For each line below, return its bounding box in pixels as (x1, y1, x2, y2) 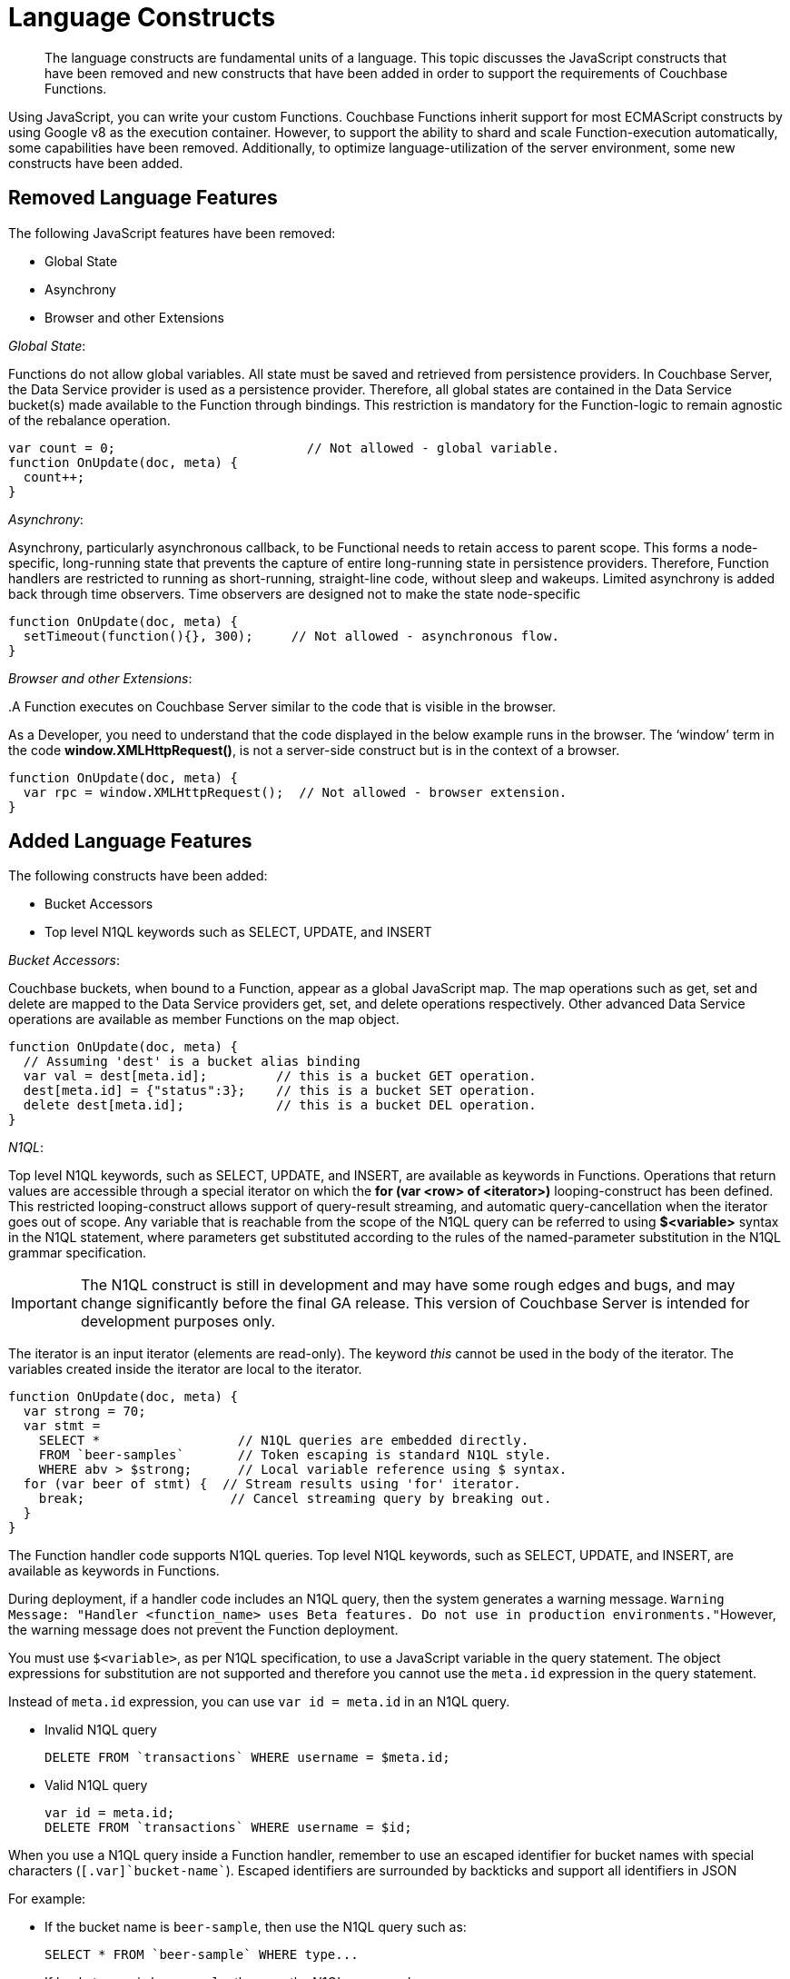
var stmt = (23, 1418, 101, 1434)
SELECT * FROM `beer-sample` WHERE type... (44, 1947, 359, 1963)
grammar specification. (8, 1245, 147, 1261)
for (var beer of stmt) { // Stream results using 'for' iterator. (23, 1477, 521, 1492)
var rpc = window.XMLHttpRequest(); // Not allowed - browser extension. (23, 784, 568, 800)
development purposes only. (80, 1312, 276, 1331)
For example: (8, 1891, 86, 1907)
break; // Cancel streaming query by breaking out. (38, 1491, 552, 1507)
